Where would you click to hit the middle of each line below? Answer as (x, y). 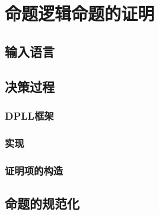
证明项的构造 (34, 170)
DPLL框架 (29, 115)
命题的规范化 (42, 203)
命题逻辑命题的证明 (80, 13)
